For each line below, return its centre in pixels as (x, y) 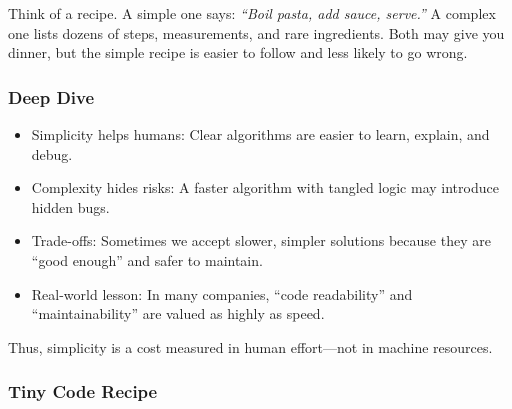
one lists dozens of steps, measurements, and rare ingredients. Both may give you (256, 32)
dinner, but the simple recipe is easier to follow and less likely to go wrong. (238, 52)
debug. (52, 153)
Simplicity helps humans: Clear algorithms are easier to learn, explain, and (260, 134)
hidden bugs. (70, 206)
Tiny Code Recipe (83, 391)
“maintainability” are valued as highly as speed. (178, 313)
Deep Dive (51, 96)
